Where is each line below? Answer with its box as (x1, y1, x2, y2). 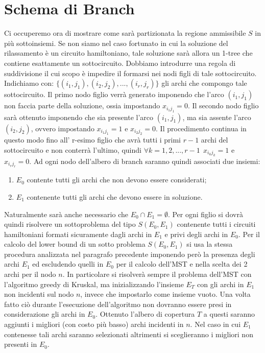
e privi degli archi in (164, 228, 228, 239)
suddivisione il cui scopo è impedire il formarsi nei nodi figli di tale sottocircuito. (4, 67, 257, 78)
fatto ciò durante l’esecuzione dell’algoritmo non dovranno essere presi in (4, 298, 232, 309)
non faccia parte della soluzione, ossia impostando (4, 100, 160, 111)
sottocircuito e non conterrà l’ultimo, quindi (4, 144, 141, 155)
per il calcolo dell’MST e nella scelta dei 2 (116, 258, 248, 269)
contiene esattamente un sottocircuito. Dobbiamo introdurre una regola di (4, 57, 236, 68)
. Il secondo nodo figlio (187, 100, 259, 111)
